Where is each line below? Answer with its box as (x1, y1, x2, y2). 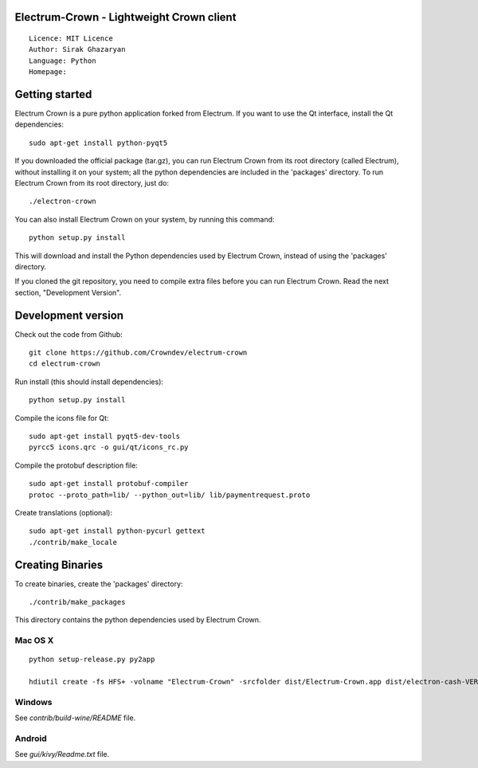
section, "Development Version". (14, 288, 122, 297)
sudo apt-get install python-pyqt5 (29, 138, 168, 147)
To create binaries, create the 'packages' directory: (14, 578, 183, 589)
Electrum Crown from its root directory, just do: (14, 178, 169, 188)
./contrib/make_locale (29, 538, 118, 547)
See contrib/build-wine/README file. (14, 713, 136, 723)
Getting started (14, 88, 92, 101)
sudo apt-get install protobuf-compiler (29, 479, 189, 488)
